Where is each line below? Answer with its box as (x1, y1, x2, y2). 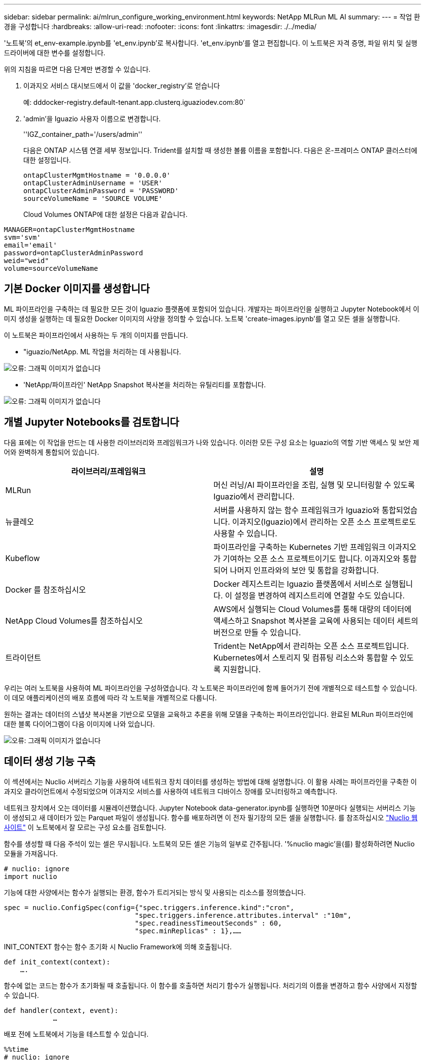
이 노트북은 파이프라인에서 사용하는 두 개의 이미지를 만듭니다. (4, 331, 188, 339)
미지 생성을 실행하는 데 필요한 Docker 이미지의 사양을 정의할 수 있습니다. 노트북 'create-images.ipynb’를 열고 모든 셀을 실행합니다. (4, 314, 400, 323)
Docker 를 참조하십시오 (5, 584, 86, 595)
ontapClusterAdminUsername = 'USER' (23, 179, 163, 187)
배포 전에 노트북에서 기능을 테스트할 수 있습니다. (4, 1029, 149, 1038)
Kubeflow (5, 553, 40, 563)
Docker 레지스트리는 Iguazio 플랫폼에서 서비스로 (213, 579, 382, 589)
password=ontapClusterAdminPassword (4, 249, 143, 257)
